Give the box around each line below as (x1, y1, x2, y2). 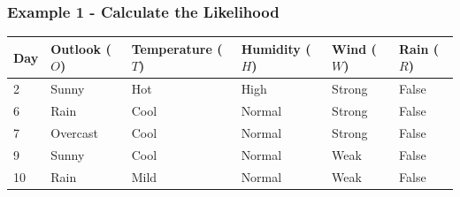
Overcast (50, 123, 99, 141)
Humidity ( (241, 39, 311, 57)
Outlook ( (50, 39, 111, 57)
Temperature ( (131, 39, 223, 57)
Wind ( (332, 39, 377, 57)
